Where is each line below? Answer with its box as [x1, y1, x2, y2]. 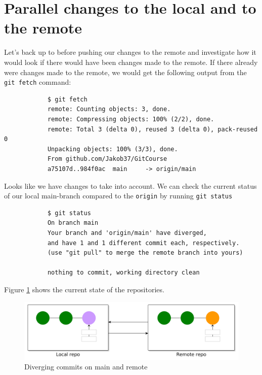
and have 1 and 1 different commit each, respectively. [47, 239, 240, 247]
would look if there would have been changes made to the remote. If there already [4, 56, 258, 67]
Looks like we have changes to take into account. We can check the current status [4, 180, 257, 191]
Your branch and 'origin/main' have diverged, [47, 229, 207, 236]
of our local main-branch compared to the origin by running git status [4, 190, 233, 201]
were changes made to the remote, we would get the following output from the [4, 66, 247, 77]
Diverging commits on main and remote [24, 361, 148, 372]
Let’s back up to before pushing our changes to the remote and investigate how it [4, 47, 256, 57]
